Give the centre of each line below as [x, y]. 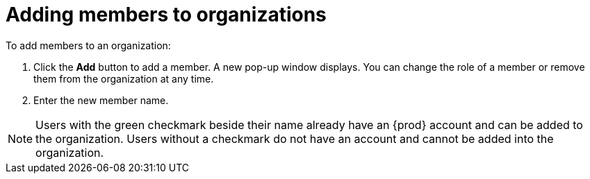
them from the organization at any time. [124, 78]
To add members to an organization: [88, 45]
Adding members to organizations [166, 15]
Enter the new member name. [101, 100]
